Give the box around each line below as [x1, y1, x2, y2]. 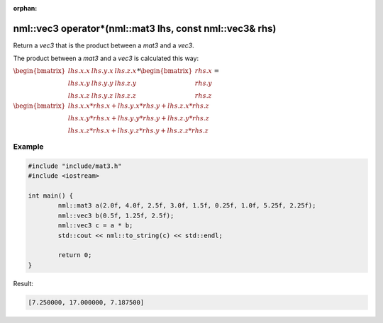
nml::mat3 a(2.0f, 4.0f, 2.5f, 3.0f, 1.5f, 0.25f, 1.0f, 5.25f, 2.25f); [57, 202, 316, 210]
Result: [13, 279, 33, 288]
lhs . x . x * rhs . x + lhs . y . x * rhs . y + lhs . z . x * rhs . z [67, 101, 209, 110]
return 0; [57, 251, 92, 259]
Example [13, 142, 44, 152]
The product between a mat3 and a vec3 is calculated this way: [13, 54, 199, 63]
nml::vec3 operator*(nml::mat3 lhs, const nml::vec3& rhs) [13, 22, 277, 35]
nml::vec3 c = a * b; [57, 222, 133, 229]
